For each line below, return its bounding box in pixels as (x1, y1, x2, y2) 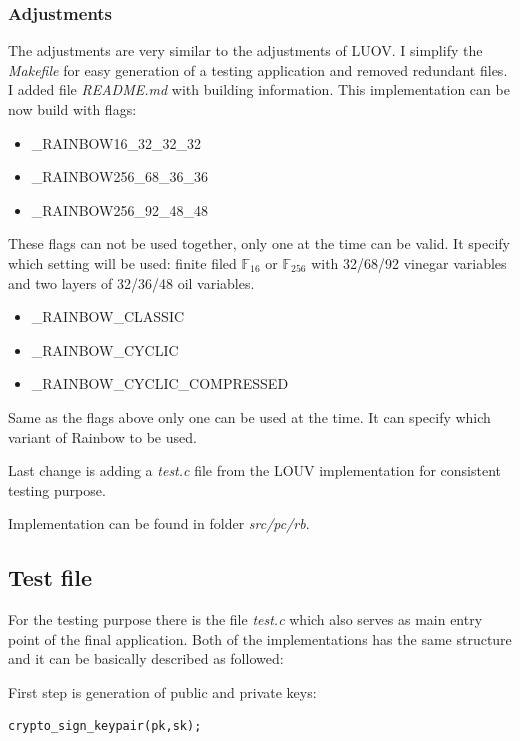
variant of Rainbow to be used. (8, 426, 197, 447)
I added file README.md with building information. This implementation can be (8, 79, 510, 100)
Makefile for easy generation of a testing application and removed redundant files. (8, 59, 508, 80)
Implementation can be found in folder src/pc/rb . (8, 513, 310, 534)
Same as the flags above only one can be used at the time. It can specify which (8, 406, 491, 427)
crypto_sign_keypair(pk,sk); (8, 719, 202, 734)
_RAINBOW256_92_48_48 (31, 199, 208, 220)
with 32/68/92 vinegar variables (311, 252, 507, 273)
